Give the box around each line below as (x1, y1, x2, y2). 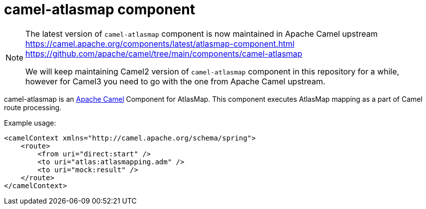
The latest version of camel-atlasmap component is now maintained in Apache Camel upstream (25, 28, 378, 39)
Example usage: (4, 118, 56, 127)
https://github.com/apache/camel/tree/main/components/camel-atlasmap (25, 48, 303, 59)
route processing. (4, 103, 62, 112)
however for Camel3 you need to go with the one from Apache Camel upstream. (25, 76, 325, 86)
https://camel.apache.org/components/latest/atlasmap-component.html (25, 38, 295, 49)
